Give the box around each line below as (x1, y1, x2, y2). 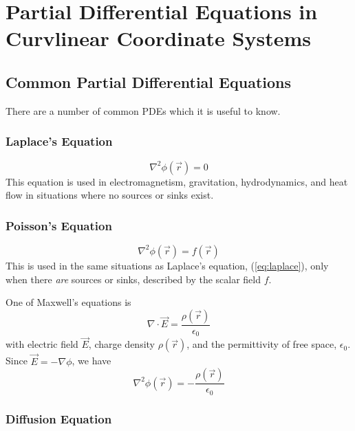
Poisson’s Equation (6, 217, 112, 234)
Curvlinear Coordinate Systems (6, 24, 311, 52)
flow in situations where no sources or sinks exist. (6, 188, 214, 202)
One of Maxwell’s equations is (6, 295, 131, 309)
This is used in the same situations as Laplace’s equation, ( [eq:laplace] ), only (6, 258, 329, 272)
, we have (72, 353, 111, 368)
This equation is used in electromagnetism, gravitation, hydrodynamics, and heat (6, 174, 348, 188)
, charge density (88, 337, 155, 351)
